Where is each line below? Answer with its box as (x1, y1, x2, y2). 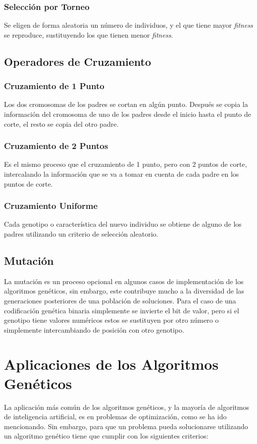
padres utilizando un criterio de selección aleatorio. (4, 229, 158, 239)
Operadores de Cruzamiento (4, 53, 152, 69)
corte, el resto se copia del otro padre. (4, 118, 119, 129)
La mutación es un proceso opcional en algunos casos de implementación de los (4, 276, 244, 286)
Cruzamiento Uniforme (4, 199, 98, 212)
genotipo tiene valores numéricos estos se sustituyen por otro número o (4, 315, 219, 325)
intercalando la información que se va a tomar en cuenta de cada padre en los (4, 169, 239, 179)
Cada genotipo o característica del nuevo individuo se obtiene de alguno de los (4, 219, 242, 229)
